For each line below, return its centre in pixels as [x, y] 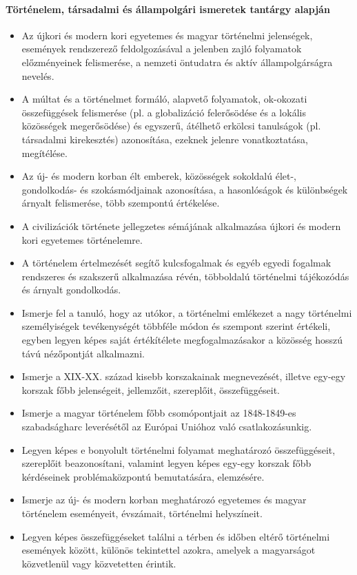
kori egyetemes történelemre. [82, 239]
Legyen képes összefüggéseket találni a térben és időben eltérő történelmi [176, 536]
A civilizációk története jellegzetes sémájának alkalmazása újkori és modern [181, 226]
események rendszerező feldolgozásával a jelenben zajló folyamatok [162, 49]
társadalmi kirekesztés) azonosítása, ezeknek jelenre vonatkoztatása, [165, 139]
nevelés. [38, 75]
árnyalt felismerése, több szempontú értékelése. [121, 203]
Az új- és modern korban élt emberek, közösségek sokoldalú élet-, [159, 176]
